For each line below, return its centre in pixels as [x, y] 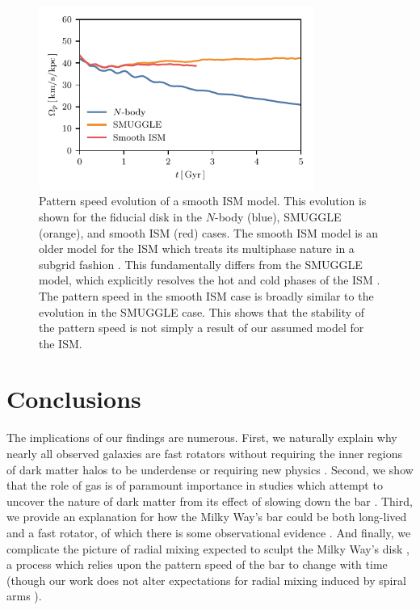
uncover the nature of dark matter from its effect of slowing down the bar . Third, [210, 501]
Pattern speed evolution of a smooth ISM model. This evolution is [203, 201]
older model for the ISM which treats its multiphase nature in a [197, 248]
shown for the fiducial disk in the [121, 216]
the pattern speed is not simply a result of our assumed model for [202, 328]
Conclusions [74, 399]
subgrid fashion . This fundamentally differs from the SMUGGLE [201, 264]
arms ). [24, 596]
